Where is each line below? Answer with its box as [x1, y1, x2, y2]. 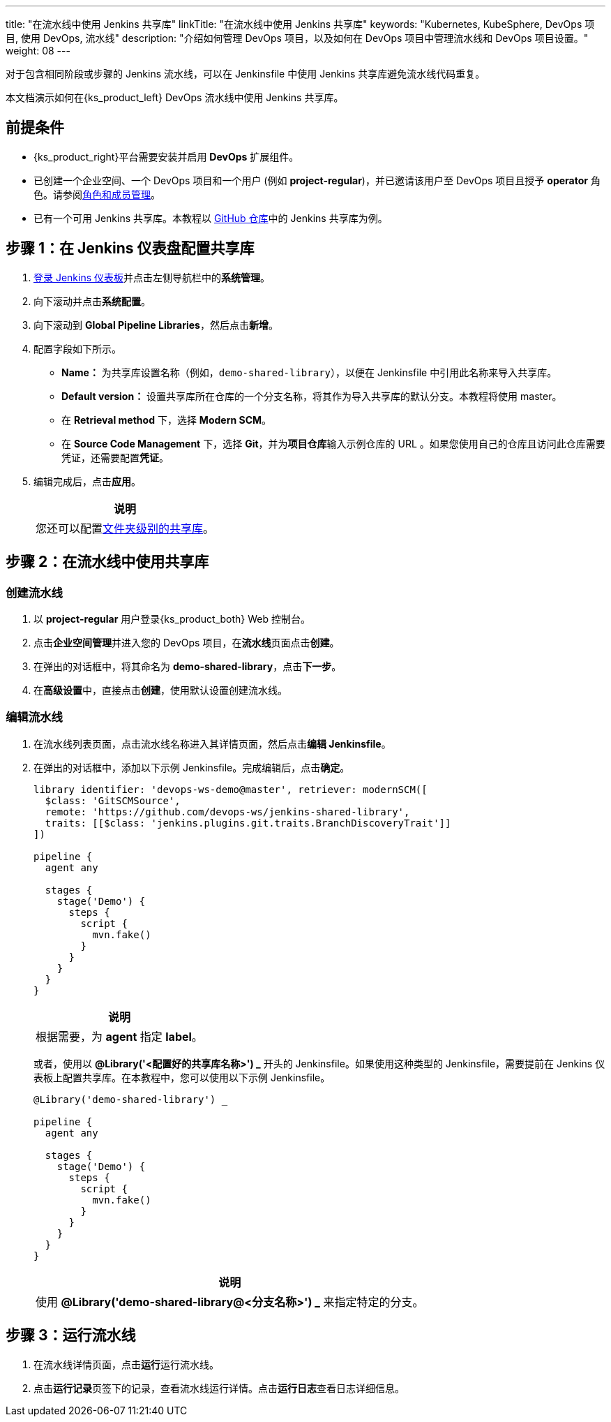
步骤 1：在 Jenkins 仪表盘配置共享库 [6, 239, 255, 258]
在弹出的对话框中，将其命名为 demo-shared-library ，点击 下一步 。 [33, 660, 342, 672]
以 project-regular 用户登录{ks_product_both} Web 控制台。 [33, 612, 311, 625]
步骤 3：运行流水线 [6, 1326, 136, 1345]
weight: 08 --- [6, 45, 70, 57]
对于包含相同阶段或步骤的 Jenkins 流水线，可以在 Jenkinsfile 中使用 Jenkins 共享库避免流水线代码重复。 [6, 68, 485, 80]
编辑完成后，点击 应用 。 [33, 475, 141, 487]
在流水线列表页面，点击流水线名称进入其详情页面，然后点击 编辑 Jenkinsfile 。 [33, 737, 391, 750]
